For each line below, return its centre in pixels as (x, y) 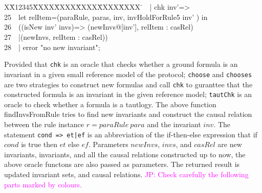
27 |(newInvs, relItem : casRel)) (56, 37)
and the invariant (174, 124)
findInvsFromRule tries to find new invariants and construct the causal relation (128, 114)
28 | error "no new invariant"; (52, 47)
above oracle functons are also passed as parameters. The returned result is (122, 164)
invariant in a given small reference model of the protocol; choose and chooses (128, 74)
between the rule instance (44, 124)
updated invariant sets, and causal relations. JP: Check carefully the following (126, 174)
